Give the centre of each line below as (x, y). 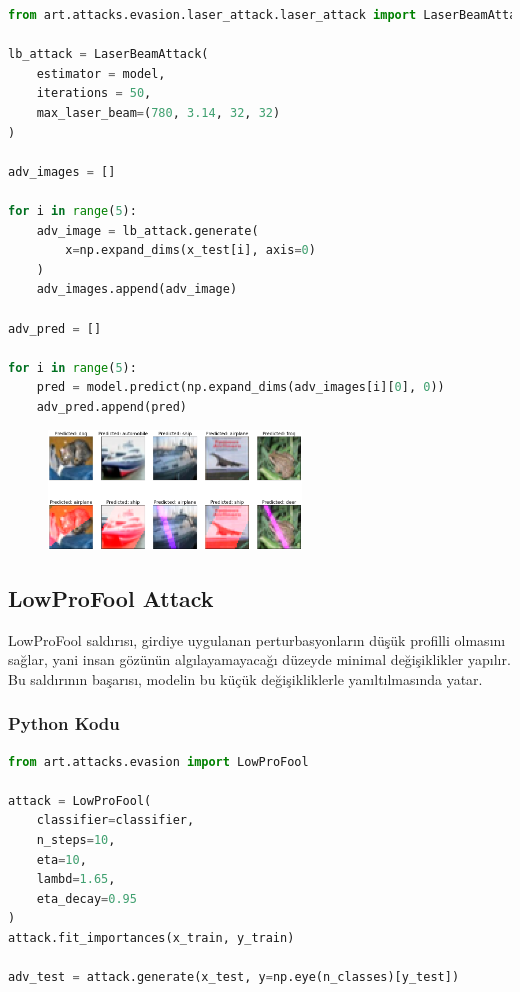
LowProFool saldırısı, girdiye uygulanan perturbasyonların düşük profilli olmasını (257, 639)
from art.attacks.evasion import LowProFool (158, 761)
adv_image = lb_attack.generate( (147, 230)
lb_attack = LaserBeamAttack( (108, 54)
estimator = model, (101, 73)
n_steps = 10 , (76, 839)
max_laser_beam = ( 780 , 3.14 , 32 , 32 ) (158, 112)
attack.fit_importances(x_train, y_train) (151, 937)
